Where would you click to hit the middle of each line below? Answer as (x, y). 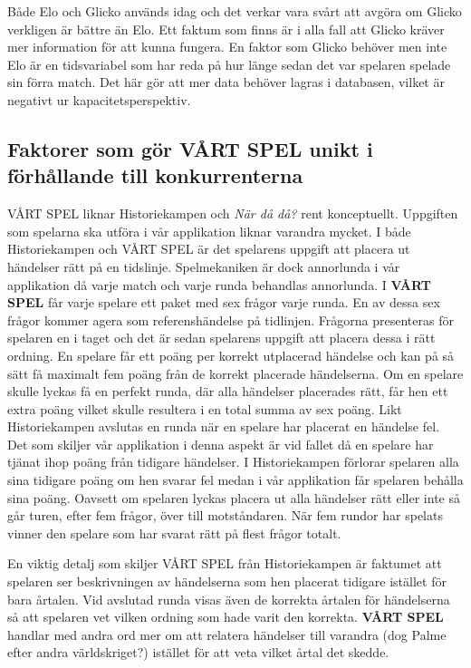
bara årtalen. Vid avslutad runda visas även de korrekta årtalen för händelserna (229, 599)
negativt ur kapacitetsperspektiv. (99, 99)
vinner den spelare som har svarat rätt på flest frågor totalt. (174, 532)
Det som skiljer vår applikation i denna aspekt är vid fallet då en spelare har (221, 444)
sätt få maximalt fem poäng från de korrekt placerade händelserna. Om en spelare (235, 373)
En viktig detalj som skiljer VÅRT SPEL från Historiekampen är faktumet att (225, 563)
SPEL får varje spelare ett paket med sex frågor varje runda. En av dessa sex (224, 302)
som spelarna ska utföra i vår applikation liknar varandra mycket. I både (209, 231)
